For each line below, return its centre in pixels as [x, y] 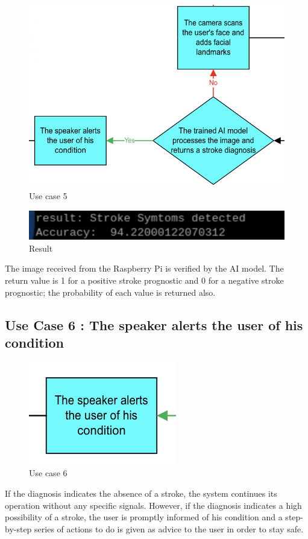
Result [41, 248]
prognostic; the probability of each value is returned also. [110, 292]
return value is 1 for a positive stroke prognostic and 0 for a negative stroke [144, 280]
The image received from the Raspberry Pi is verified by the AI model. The [144, 268]
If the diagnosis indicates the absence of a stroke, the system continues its [141, 493]
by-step [18, 528]
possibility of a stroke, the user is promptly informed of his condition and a [144, 517]
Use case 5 [48, 196]
